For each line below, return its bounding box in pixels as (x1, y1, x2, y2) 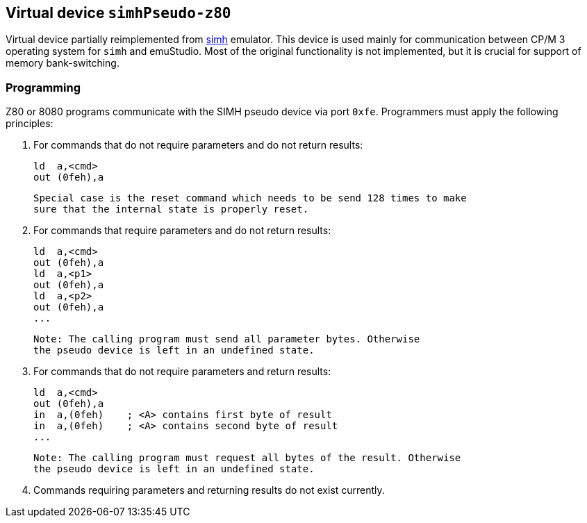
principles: (6, 117, 53, 130)
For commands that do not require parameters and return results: (33, 365, 331, 378)
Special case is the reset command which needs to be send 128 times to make (33, 192, 467, 204)
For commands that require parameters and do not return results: (33, 224, 331, 237)
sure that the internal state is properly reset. (33, 204, 309, 215)
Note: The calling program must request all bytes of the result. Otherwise (33, 452, 461, 464)
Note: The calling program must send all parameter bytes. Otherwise (33, 333, 420, 345)
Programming (6, 80, 81, 94)
